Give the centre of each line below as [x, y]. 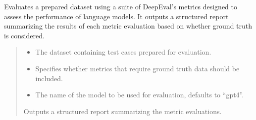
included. [49, 78]
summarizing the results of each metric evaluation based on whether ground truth [128, 26]
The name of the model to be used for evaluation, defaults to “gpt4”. [140, 95]
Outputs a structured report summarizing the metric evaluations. [123, 111]
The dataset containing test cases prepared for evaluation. [123, 52]
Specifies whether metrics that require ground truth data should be [137, 68]
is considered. [24, 35]
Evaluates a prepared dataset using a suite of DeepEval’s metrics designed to [121, 6]
